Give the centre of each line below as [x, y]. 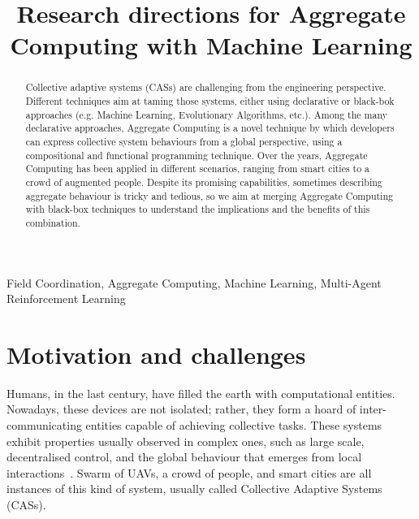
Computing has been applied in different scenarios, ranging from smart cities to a [198, 169]
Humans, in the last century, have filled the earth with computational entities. [201, 393]
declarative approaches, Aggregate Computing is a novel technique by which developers [210, 128]
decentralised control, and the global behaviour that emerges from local [184, 457]
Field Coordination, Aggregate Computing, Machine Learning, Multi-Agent [194, 282]
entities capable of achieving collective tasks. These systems [234, 425]
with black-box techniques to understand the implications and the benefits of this [198, 209]
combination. [53, 222]
